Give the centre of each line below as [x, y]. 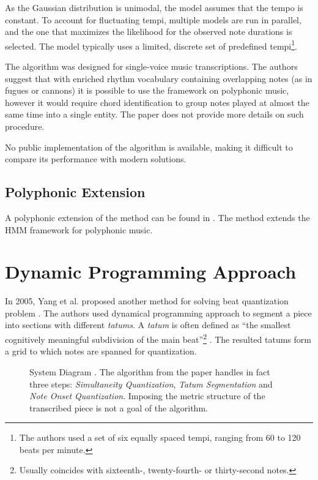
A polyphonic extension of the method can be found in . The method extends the [157, 217]
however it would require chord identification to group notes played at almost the [157, 102]
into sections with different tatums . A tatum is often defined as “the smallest [148, 325]
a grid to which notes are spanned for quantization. [101, 351]
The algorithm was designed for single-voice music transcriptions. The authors [151, 66]
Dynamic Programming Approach [151, 272]
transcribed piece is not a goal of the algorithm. [119, 407]
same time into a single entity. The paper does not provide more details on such [154, 114]
